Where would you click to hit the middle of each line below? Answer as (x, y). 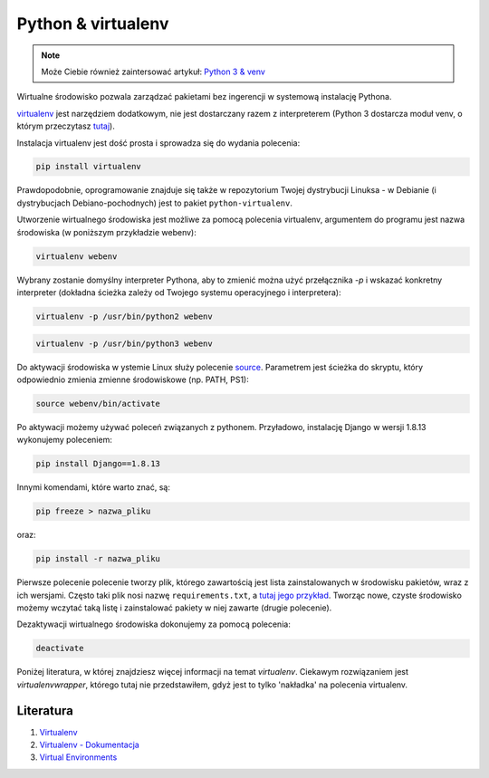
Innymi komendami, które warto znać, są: (94, 487)
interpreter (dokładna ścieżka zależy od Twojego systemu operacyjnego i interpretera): (179, 293)
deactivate (60, 648)
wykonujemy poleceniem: (64, 440)
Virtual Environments (78, 757)
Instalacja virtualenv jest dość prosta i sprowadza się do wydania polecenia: (158, 143)
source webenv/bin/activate (98, 403)
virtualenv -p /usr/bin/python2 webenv (124, 316)
